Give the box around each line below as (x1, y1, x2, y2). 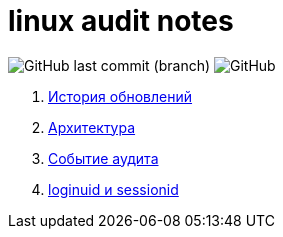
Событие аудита (48, 149, 159, 167)
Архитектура (48, 118, 136, 136)
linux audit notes (8, 4, 234, 38)
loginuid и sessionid (48, 180, 179, 198)
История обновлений (48, 87, 193, 105)
